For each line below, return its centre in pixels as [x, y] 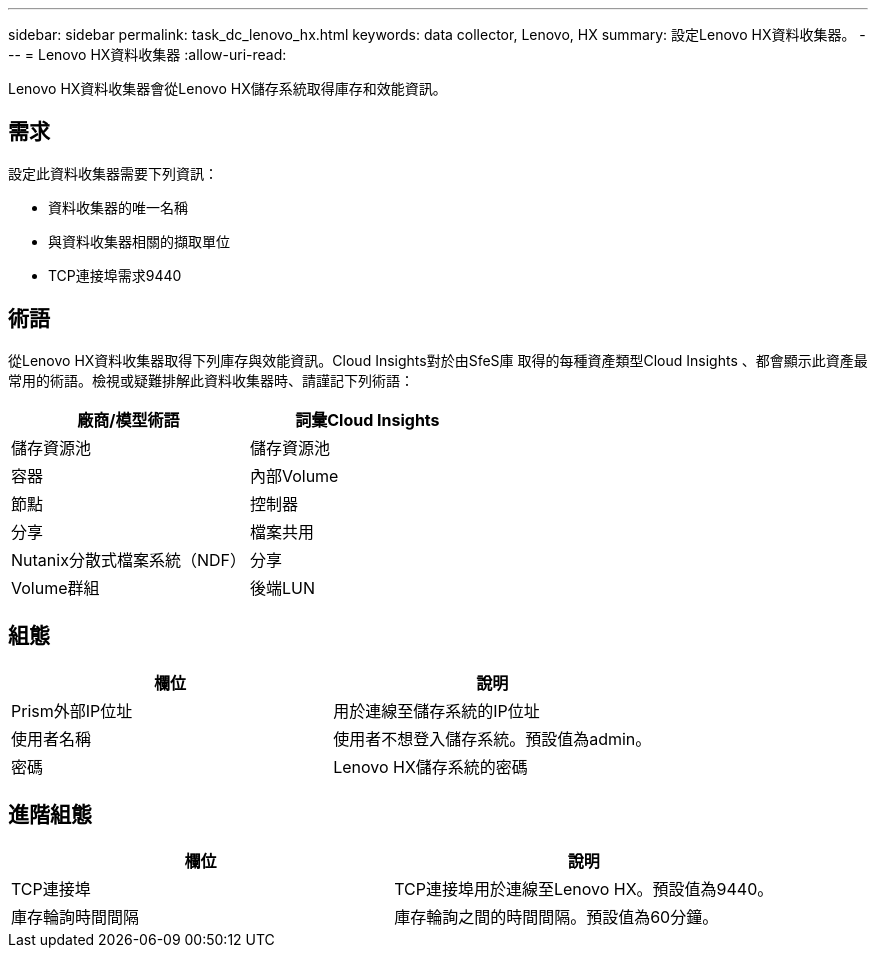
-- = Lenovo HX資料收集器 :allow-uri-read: [147, 54]
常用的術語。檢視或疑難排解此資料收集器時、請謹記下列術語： [211, 380]
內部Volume [294, 475]
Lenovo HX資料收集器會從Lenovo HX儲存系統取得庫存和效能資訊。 [227, 88]
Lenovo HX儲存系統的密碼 [430, 766]
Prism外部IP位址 [72, 710]
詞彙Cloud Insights [367, 419]
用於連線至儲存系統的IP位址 [436, 710]
